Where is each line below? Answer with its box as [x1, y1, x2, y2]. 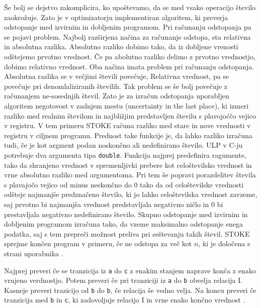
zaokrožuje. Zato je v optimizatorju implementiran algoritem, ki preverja [4, 12, 228, 22]
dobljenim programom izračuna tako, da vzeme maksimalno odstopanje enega [4, 219, 243, 229]
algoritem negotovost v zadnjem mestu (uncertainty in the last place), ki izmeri [4, 100, 249, 111]
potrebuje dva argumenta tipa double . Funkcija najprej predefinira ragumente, [4, 149, 246, 160]
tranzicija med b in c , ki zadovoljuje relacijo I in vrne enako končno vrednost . [4, 294, 245, 305]
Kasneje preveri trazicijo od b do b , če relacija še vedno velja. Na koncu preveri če [4, 284, 256, 295]
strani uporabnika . [4, 248, 63, 258]
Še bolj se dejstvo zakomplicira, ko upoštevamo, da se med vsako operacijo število [4, 2, 256, 12]
